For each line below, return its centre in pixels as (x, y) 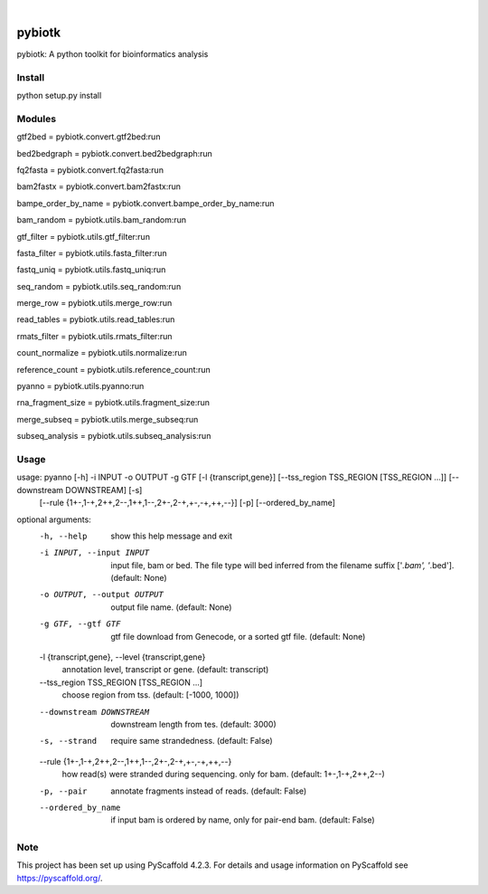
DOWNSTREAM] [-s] (103, 490)
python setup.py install (59, 96)
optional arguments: (54, 519)
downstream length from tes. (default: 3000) (193, 724)
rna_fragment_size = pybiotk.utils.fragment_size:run (113, 403)
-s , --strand (68, 741)
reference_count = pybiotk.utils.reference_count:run (114, 369)
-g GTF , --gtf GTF (80, 624)
